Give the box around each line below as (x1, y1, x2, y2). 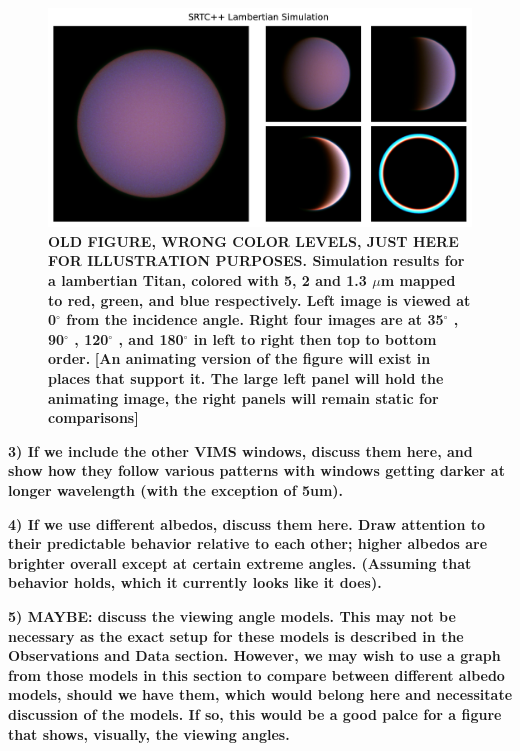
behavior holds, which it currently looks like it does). (8, 572, 382, 593)
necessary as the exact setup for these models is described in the (8, 625, 464, 646)
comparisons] (48, 407, 139, 428)
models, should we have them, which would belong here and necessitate (8, 684, 513, 705)
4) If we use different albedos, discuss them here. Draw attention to (8, 513, 486, 534)
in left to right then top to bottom (193, 328, 437, 349)
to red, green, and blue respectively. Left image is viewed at (48, 289, 471, 310)
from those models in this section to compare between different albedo (8, 664, 505, 685)
